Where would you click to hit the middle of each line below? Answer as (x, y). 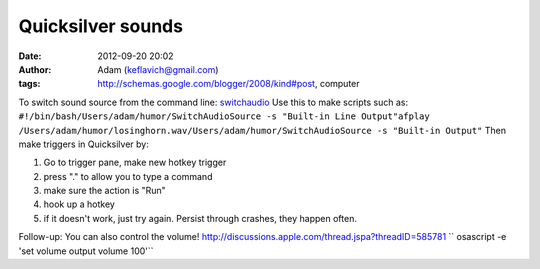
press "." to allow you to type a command (128, 176)
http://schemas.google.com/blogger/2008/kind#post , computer (228, 84)
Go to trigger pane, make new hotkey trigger (135, 162)
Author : (35, 69)
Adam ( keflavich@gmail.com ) (158, 69)
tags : (29, 84)
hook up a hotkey (79, 204)
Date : (30, 56)
